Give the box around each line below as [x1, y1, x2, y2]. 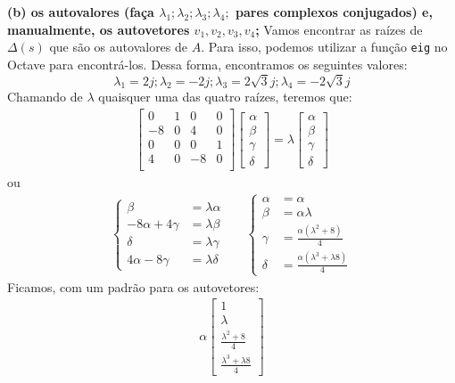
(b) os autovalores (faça [7, 3, 154, 20]
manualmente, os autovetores [7, 20, 190, 38]
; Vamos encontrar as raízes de [255, 20, 423, 38]
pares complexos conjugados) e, [235, 3, 433, 20]
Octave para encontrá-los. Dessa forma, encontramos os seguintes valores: [7, 54, 408, 73]
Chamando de [7, 87, 83, 106]
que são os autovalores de [49, 37, 188, 56]
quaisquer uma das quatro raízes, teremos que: [98, 87, 352, 106]
